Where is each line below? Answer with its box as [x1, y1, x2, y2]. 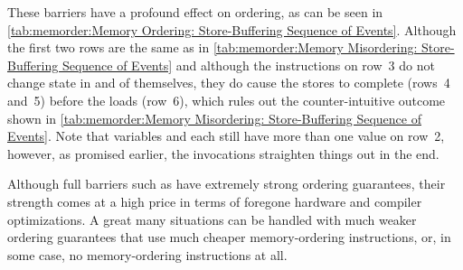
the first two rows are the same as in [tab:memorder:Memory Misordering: [7, 38, 418, 57]
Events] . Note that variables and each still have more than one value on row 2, [7, 126, 445, 145]
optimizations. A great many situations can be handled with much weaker [7, 209, 417, 228]
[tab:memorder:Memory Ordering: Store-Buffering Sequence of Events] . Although [7, 20, 457, 39]
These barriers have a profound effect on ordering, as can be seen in [7, 3, 383, 21]
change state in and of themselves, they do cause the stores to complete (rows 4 [7, 73, 450, 92]
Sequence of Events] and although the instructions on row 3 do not [61, 55, 435, 74]
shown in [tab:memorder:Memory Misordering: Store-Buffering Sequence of [7, 108, 421, 127]
